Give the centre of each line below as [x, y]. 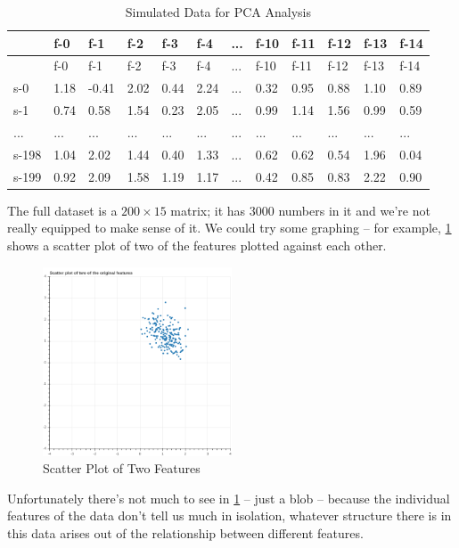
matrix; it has [208, 210]
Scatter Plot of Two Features [122, 468]
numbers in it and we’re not [354, 210]
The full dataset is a [62, 210]
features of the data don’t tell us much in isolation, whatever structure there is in [229, 515]
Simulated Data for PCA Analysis [218, 12]
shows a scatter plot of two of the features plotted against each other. [197, 245]
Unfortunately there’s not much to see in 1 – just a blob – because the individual [229, 498]
